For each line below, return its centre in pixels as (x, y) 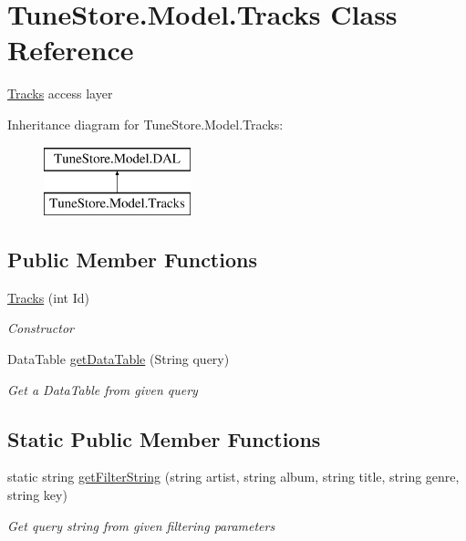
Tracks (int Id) (48, 297)
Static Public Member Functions (164, 438)
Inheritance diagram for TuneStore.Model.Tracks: (145, 124)
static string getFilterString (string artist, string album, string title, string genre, (233, 477)
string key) (37, 495)
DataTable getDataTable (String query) (119, 359)
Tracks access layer (60, 94)
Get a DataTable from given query (103, 389)
